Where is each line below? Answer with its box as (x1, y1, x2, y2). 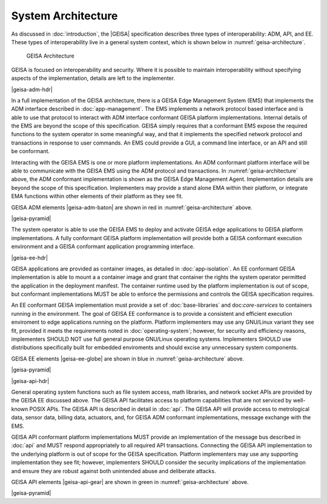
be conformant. (11, 148, 50, 155)
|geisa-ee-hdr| (11, 254, 48, 261)
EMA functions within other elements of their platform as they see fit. (11, 192, 183, 200)
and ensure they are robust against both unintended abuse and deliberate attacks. (11, 467, 216, 474)
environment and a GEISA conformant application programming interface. (11, 243, 195, 250)
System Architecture (11, 9, 118, 22)
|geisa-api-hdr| (11, 377, 50, 384)
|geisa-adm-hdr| (11, 85, 53, 93)
